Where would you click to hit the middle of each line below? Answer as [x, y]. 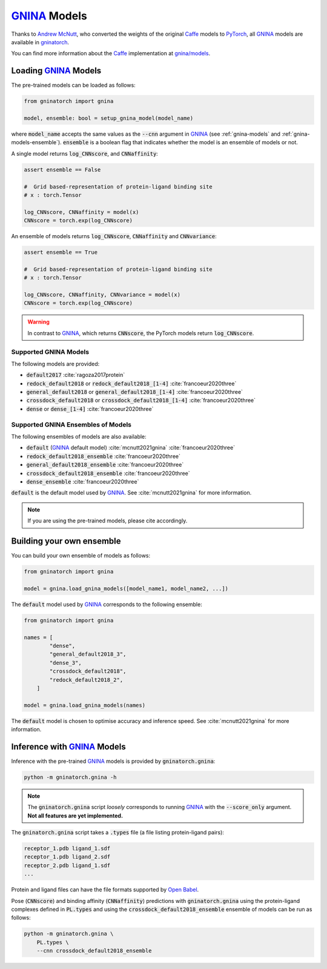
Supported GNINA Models [50, 351]
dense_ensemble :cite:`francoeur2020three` [83, 481]
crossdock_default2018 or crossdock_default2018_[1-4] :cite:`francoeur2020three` [141, 401]
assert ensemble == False [62, 169]
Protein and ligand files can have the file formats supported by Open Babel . [105, 890]
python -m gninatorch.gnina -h [71, 777]
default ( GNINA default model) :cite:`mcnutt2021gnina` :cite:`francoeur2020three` [131, 448]
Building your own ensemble [66, 541]
